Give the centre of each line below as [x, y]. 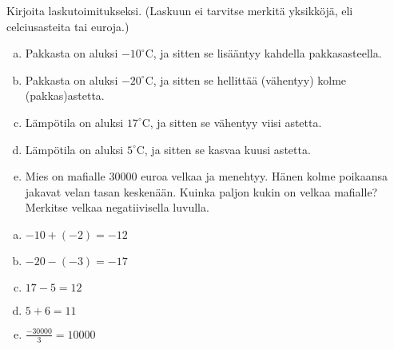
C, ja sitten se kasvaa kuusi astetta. [223, 149]
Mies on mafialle [65, 176]
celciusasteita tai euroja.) [68, 26]
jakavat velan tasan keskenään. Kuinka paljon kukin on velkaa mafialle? [201, 191]
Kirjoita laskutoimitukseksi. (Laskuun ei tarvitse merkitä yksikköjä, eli [180, 10]
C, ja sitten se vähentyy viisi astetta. [232, 122]
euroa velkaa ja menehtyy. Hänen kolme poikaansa [265, 176]
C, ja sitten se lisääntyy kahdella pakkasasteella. [263, 53]
